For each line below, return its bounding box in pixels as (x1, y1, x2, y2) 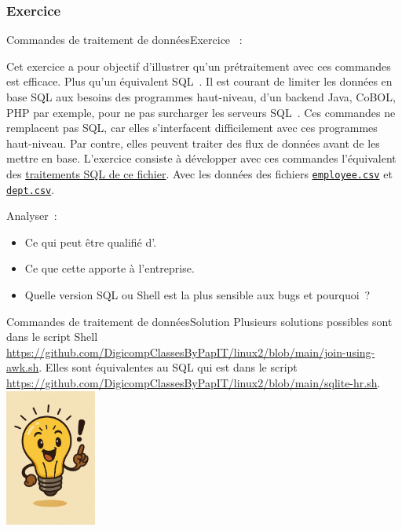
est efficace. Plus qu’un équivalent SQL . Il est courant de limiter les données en (6, 73, 393, 90)
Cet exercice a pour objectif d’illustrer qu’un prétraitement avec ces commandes (6, 57, 391, 74)
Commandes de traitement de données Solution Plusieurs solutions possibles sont (6, 313, 393, 329)
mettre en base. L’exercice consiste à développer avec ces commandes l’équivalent (6, 150, 397, 167)
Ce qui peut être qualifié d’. (24, 233, 157, 250)
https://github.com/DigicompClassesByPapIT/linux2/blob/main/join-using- (6, 343, 375, 360)
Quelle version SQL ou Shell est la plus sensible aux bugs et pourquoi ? (24, 287, 371, 303)
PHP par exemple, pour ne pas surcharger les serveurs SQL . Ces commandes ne (6, 104, 396, 120)
